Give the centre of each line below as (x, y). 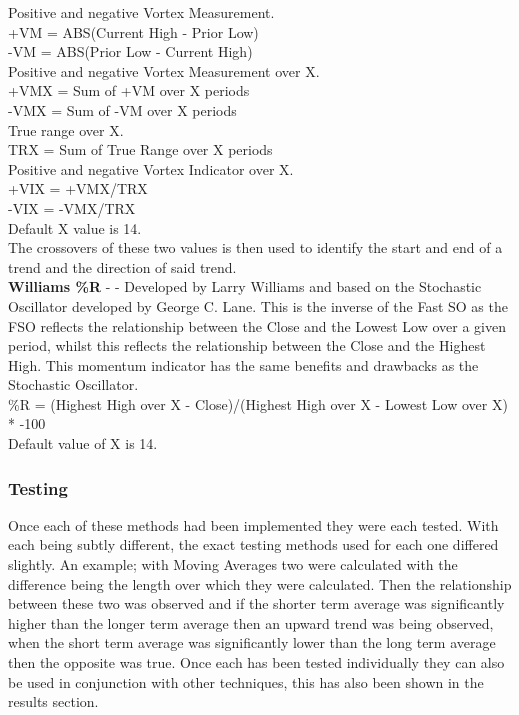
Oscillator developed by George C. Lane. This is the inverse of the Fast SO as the (258, 305)
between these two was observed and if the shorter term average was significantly (256, 603)
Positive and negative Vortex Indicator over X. (151, 168)
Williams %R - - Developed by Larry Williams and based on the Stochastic (245, 286)
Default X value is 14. (75, 227)
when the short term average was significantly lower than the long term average (252, 642)
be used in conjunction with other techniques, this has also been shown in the (246, 681)
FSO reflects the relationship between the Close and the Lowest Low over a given (257, 325)
